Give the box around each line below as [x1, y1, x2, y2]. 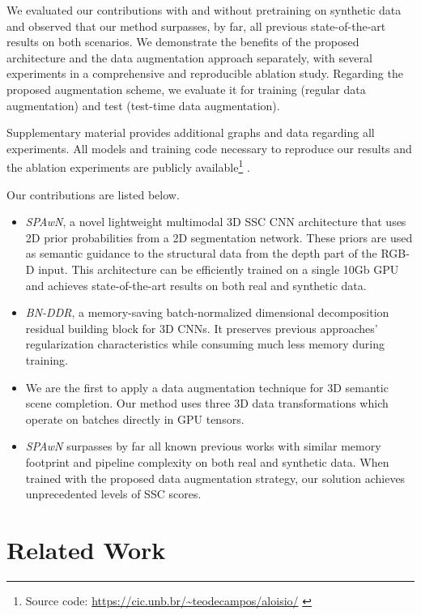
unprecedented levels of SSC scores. [25, 485, 202, 502]
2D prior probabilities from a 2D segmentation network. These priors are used [25, 228, 413, 246]
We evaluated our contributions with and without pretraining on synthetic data [6, 2, 402, 18]
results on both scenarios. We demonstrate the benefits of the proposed [6, 33, 359, 50]
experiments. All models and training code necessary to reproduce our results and [6, 139, 412, 156]
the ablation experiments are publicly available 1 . [6, 156, 250, 175]
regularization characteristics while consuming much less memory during [25, 335, 385, 352]
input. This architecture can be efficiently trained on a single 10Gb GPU [38, 260, 399, 277]
